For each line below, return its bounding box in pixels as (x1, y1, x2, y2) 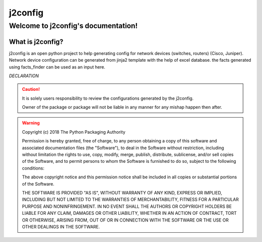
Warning (22, 120, 40, 126)
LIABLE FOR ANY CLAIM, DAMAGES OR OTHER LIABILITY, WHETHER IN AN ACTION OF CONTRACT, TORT (22, 210, 237, 216)
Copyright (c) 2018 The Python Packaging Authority (22, 129, 126, 135)
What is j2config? (9, 37, 64, 46)
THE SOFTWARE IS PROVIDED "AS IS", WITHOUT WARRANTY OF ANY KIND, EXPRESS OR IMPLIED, (22, 190, 223, 195)
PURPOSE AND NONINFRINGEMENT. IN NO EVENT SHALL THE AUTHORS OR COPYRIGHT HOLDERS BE (22, 203, 232, 209)
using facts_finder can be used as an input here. (9, 64, 105, 70)
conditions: (22, 165, 45, 171)
